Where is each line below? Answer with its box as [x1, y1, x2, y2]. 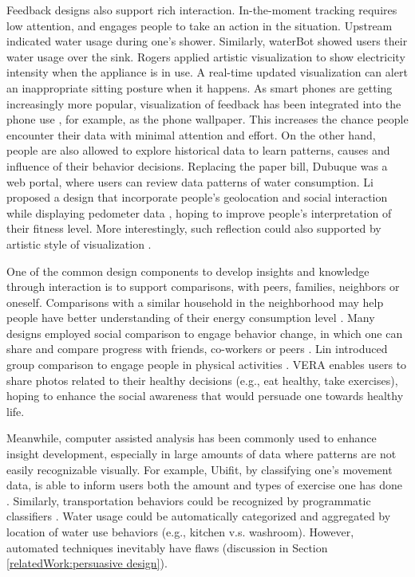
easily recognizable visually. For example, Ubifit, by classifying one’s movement [6, 461, 393, 477]
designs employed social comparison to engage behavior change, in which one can [6, 324, 403, 341]
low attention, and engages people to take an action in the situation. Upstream [6, 17, 393, 33]
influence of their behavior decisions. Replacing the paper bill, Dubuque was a [6, 157, 388, 174]
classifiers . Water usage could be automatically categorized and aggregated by [6, 508, 391, 524]
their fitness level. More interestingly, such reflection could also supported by [6, 220, 381, 237]
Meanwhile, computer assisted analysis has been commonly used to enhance [6, 430, 377, 446]
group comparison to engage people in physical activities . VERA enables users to [6, 356, 407, 373]
